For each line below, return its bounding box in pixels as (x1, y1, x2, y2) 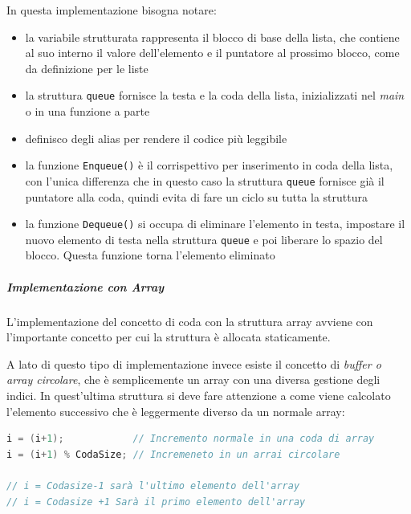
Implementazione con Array (6, 278, 165, 295)
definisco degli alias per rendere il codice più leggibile (25, 129, 287, 146)
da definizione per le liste (25, 59, 149, 76)
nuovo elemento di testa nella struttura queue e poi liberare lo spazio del (25, 230, 383, 247)
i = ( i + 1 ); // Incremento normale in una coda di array (6, 433, 375, 445)
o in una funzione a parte (25, 103, 150, 120)
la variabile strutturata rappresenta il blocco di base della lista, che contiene (25, 28, 400, 45)
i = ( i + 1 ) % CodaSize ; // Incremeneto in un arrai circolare (6, 448, 340, 460)
